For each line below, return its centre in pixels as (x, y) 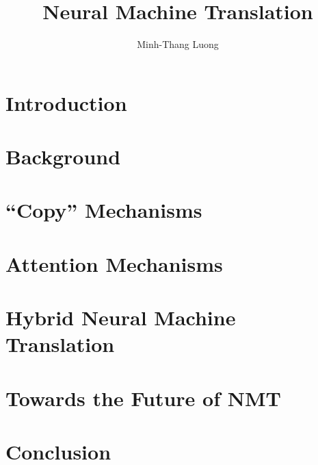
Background (63, 156)
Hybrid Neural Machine (121, 317)
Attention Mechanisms (114, 263)
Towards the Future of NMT (143, 398)
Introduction (66, 102)
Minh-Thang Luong (178, 44)
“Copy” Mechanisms (104, 210)
